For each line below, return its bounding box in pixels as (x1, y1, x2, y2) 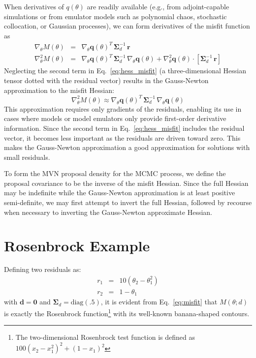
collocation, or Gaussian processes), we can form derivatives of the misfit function (4, 21, 250, 31)
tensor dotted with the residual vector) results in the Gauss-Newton (4, 75, 209, 86)
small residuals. (4, 151, 50, 162)
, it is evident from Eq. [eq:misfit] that (100, 297, 218, 307)
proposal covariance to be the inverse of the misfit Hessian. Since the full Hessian (4, 178, 249, 188)
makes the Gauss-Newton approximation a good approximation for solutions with (4, 142, 250, 152)
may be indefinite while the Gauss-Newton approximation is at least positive (4, 187, 235, 198)
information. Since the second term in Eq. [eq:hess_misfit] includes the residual (4, 122, 245, 133)
